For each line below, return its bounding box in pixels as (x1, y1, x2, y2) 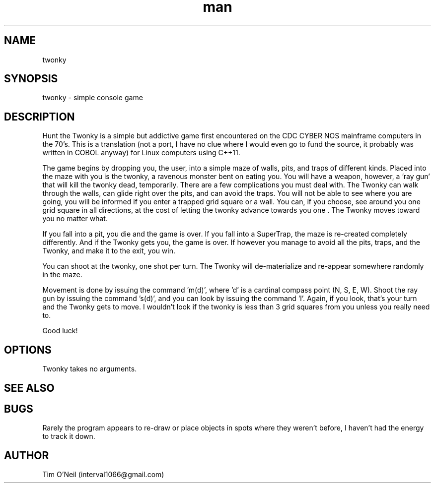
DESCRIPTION (4, 110, 75, 123)
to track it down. (42, 432, 95, 441)
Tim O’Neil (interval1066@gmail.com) (42, 470, 164, 479)
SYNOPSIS (4, 72, 58, 85)
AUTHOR (4, 449, 49, 462)
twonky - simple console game (42, 93, 143, 102)
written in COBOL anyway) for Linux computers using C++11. (42, 148, 240, 157)
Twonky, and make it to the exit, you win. (42, 246, 175, 255)
